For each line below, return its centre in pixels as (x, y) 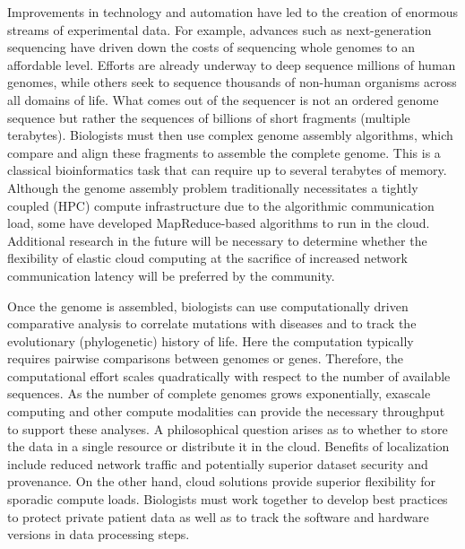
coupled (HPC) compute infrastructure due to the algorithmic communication (221, 205)
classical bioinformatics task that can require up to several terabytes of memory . (227, 170)
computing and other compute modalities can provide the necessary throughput (226, 411)
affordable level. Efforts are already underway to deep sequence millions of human (232, 64)
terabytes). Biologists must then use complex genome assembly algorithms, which (230, 135)
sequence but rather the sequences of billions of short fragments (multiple (209, 117)
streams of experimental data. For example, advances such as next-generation (220, 29)
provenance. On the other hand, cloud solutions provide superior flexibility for (222, 481)
